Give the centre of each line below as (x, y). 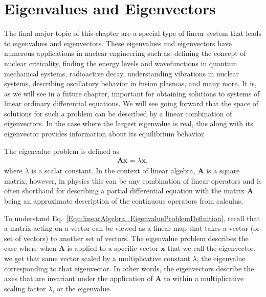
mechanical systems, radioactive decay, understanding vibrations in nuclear (122, 73)
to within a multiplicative (204, 278)
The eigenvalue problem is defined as (62, 151)
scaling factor (25, 288)
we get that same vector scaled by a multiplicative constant (97, 258)
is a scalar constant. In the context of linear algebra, (113, 171)
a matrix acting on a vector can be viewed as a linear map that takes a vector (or (132, 228)
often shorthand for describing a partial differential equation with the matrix (125, 191)
